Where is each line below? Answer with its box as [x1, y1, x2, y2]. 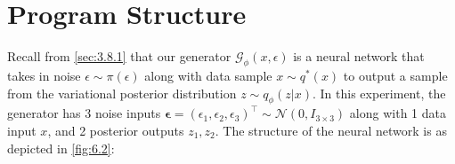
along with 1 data [349, 104, 446, 122]
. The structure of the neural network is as [215, 121, 447, 139]
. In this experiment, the [313, 83, 446, 102]
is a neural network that [293, 47, 425, 66]
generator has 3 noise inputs [7, 104, 161, 122]
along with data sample [144, 66, 272, 84]
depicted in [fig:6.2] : [7, 138, 115, 157]
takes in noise [7, 66, 81, 84]
